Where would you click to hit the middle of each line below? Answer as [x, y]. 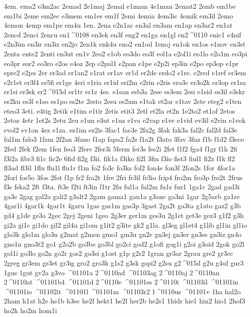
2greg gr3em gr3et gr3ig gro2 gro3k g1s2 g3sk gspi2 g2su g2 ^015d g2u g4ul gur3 [124, 263]
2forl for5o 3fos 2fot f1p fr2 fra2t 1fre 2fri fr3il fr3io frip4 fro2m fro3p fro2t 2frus [123, 177]
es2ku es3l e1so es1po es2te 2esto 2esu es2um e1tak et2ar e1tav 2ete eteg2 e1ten [123, 101]
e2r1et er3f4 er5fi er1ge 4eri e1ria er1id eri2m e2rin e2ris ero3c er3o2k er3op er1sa [125, 82]
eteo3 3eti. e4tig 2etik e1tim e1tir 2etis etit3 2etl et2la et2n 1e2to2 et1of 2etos [120, 110]
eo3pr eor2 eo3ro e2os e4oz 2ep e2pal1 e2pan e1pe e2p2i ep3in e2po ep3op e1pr [121, 63]
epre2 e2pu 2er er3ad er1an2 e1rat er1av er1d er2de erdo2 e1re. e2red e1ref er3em [125, 73]
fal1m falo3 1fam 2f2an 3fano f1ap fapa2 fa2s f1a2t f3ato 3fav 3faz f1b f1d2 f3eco [124, 139]
